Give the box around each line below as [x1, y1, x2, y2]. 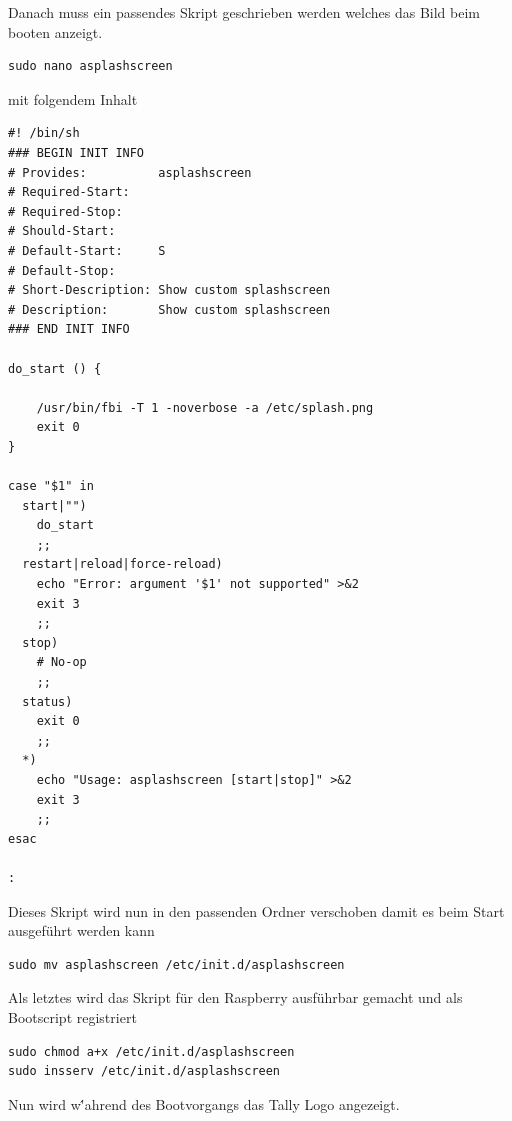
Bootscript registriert [8, 1006, 137, 1027]
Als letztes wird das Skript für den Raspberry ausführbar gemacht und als [8, 987, 463, 1008]
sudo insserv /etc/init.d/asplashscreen [8, 1064, 281, 1079]
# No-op [36, 655, 87, 670]
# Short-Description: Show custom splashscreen [8, 283, 331, 298]
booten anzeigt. [8, 21, 103, 42]
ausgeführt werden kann [8, 920, 155, 941]
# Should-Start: [8, 224, 116, 239]
